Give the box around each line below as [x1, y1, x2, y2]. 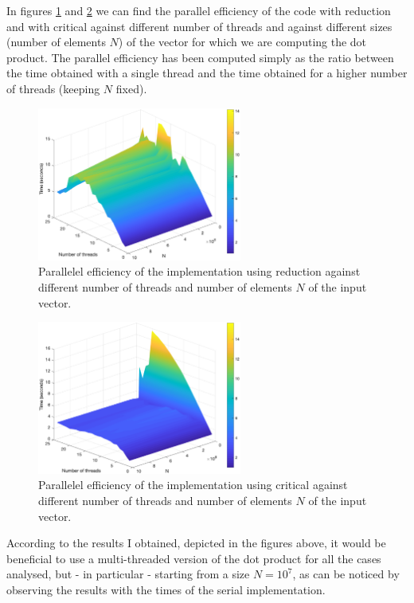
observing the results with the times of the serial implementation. [6, 581, 326, 597]
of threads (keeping [6, 80, 100, 96]
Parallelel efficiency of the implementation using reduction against [38, 263, 361, 280]
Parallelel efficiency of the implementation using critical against [38, 476, 348, 493]
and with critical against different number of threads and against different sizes [6, 18, 393, 34]
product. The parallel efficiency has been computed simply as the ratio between [6, 49, 394, 65]
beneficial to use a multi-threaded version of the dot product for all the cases [6, 550, 381, 566]
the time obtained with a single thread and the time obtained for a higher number [6, 65, 408, 81]
